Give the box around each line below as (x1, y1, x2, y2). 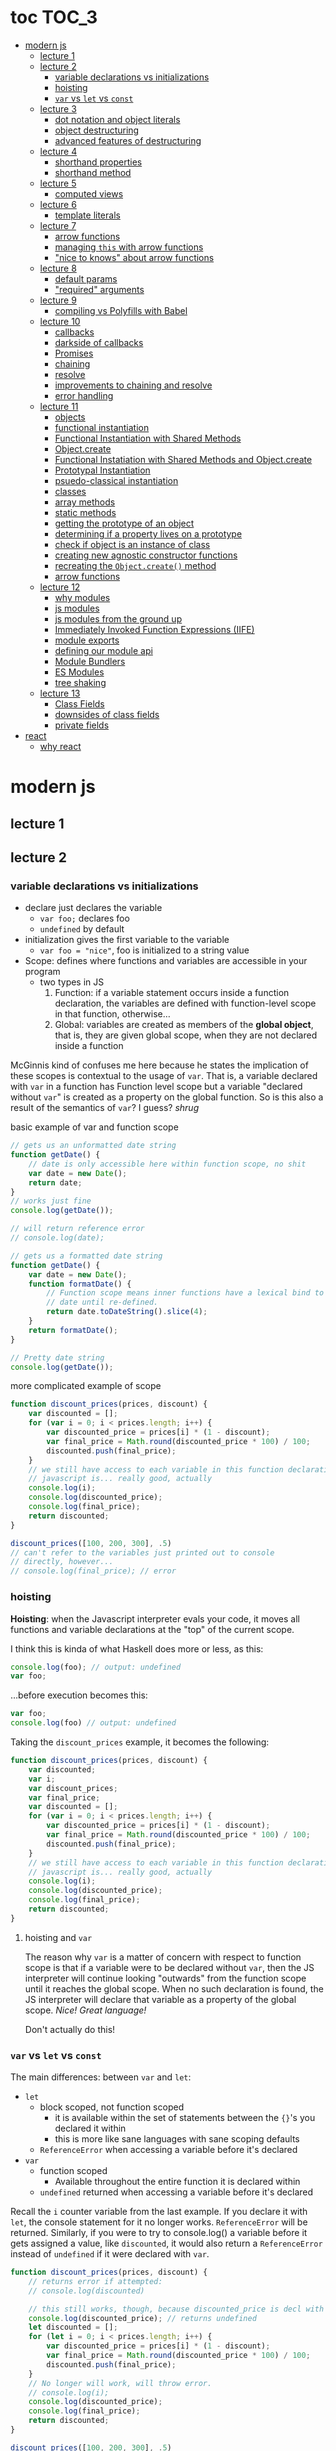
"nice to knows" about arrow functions (54, 251, 215, 263)
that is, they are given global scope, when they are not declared (54, 1029, 318, 1041)
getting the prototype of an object (54, 517, 195, 529)
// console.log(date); (10, 1233, 105, 1243)
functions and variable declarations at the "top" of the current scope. (10, 1623, 295, 1635)
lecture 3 (39, 102, 77, 115)
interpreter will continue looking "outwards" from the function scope (24, 1972, 307, 1984)
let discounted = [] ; (28, 2322, 118, 2333)
